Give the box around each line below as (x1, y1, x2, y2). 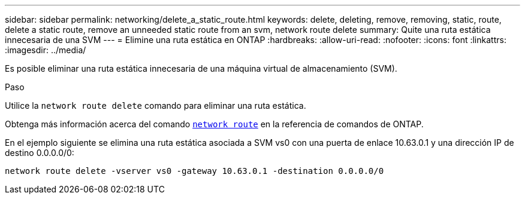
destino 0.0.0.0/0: (5, 148, 74, 158)
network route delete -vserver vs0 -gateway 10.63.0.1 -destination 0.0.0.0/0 (5, 166, 384, 176)
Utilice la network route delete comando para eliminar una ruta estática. (5, 100, 306, 111)
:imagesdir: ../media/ (5, 45, 86, 55)
